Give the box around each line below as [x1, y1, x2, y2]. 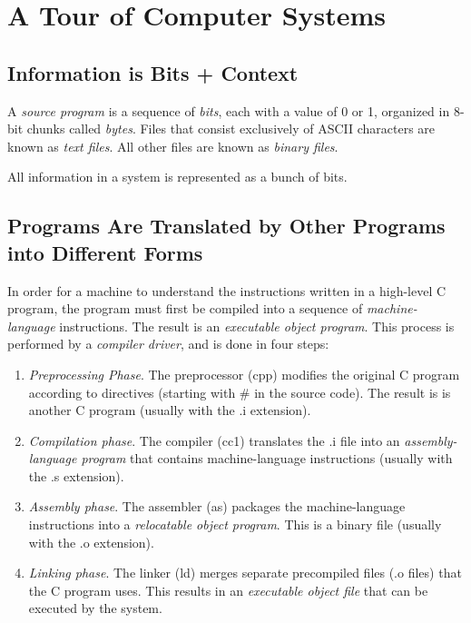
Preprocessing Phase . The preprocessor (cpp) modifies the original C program [28, 364, 460, 383]
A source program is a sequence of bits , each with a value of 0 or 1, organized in [7, 101, 450, 120]
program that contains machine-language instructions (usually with [81, 449, 453, 468]
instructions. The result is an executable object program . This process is [59, 316, 455, 335]
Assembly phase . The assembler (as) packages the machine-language [28, 497, 406, 516]
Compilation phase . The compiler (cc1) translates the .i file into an [28, 430, 400, 450]
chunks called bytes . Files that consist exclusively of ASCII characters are [26, 119, 436, 138]
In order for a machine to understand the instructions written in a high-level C [7, 281, 446, 300]
